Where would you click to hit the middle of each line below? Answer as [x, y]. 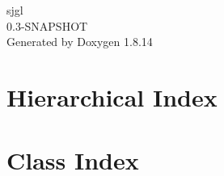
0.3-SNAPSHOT [47, 25]
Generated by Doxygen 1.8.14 [80, 42]
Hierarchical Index [112, 96]
